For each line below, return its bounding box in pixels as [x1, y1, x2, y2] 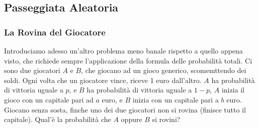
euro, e [102, 94, 123, 104]
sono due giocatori [4, 65, 60, 75]
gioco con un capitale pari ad [4, 94, 94, 104]
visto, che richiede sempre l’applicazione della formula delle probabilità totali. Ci [4, 55, 252, 65]
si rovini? [152, 114, 181, 124]
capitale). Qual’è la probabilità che [4, 114, 111, 124]
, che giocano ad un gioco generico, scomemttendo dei [81, 65, 246, 75]
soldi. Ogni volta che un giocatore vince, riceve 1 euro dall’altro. [4, 74, 202, 85]
